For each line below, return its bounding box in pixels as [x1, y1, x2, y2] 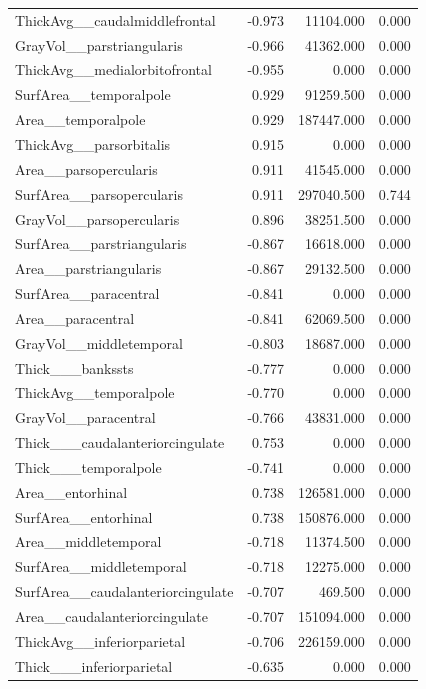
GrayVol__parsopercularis [15, 208, 180, 229]
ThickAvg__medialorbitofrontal [15, 59, 212, 80]
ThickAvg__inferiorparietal [15, 630, 186, 651]
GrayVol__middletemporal [15, 332, 183, 353]
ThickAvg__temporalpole [15, 382, 175, 403]
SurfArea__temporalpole [15, 84, 171, 105]
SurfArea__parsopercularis [15, 183, 183, 204]
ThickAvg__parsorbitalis [15, 133, 171, 154]
